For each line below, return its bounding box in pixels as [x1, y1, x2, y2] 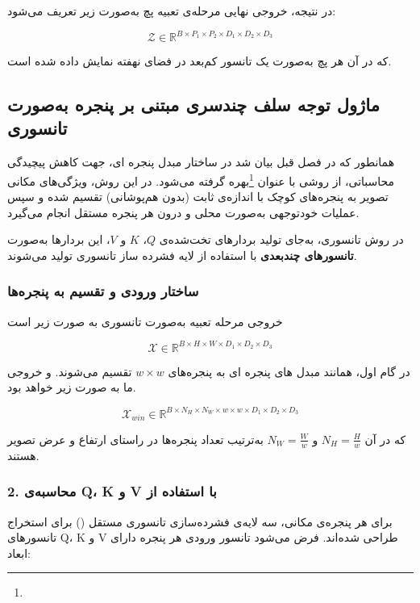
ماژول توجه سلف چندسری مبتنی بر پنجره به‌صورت [7, 92, 380, 117]
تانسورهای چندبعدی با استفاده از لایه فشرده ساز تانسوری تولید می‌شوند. [7, 246, 357, 263]
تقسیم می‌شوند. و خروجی [7, 362, 132, 379]
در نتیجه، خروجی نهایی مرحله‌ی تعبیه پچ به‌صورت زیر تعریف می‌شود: [7, 2, 336, 19]
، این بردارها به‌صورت [7, 231, 110, 248]
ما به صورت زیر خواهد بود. [7, 379, 136, 396]
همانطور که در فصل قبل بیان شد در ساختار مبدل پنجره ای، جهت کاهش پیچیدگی [7, 153, 395, 170]
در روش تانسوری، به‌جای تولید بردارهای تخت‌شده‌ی [159, 231, 404, 248]
